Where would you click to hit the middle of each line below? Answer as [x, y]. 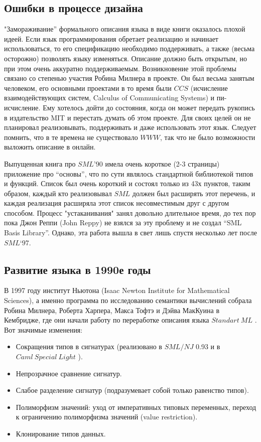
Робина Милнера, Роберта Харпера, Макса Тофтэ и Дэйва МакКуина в [112, 310]
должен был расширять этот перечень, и [194, 193]
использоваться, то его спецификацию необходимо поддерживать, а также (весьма [129, 48]
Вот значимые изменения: [43, 329]
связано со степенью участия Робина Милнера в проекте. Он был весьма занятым [129, 78]
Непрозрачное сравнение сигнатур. [69, 373]
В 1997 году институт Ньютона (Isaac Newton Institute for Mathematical [117, 290]
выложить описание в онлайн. [50, 147]
